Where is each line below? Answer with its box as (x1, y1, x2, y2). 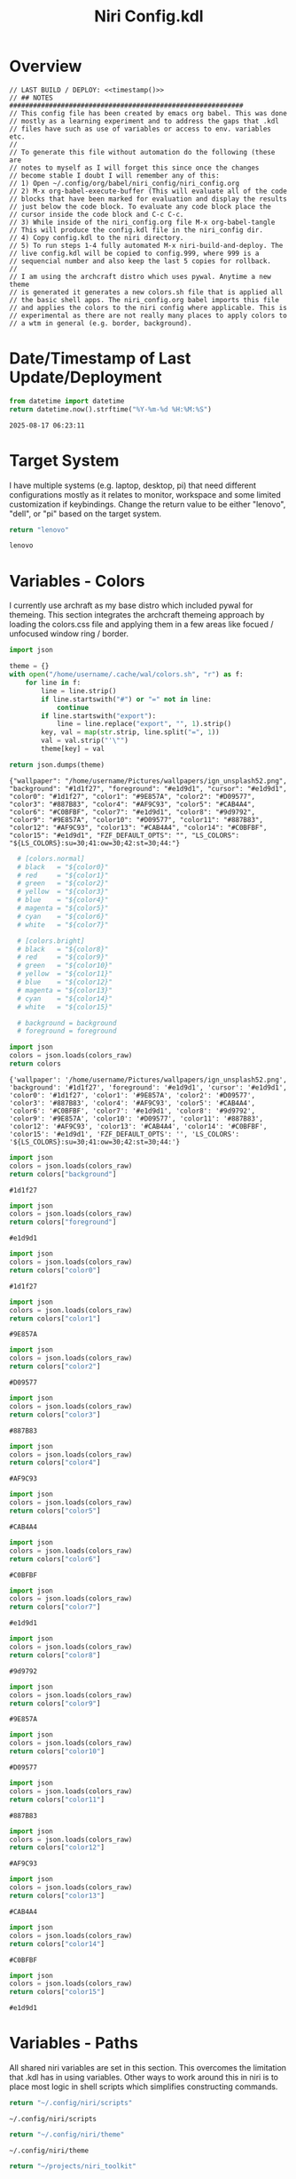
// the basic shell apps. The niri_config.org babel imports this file (9, 295, 279, 304)
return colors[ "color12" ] (9, 1843, 105, 1852)
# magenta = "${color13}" (17, 986, 113, 994)
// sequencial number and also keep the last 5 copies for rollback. (9, 256, 272, 266)
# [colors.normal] (17, 854, 86, 863)
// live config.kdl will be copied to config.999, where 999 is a (9, 249, 260, 258)
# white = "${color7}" (17, 920, 109, 930)
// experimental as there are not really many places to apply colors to (9, 311, 288, 320)
